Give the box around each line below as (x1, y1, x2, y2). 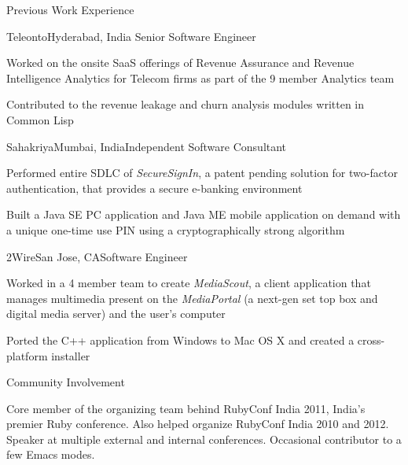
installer (51, 347, 90, 364)
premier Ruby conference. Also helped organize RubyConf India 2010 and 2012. (6, 415, 389, 432)
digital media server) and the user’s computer (6, 305, 226, 322)
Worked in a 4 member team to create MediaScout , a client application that (6, 275, 371, 291)
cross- (357, 331, 385, 348)
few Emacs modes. (6, 446, 95, 463)
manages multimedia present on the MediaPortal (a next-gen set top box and (6, 290, 378, 306)
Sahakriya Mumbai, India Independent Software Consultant (6, 138, 287, 154)
